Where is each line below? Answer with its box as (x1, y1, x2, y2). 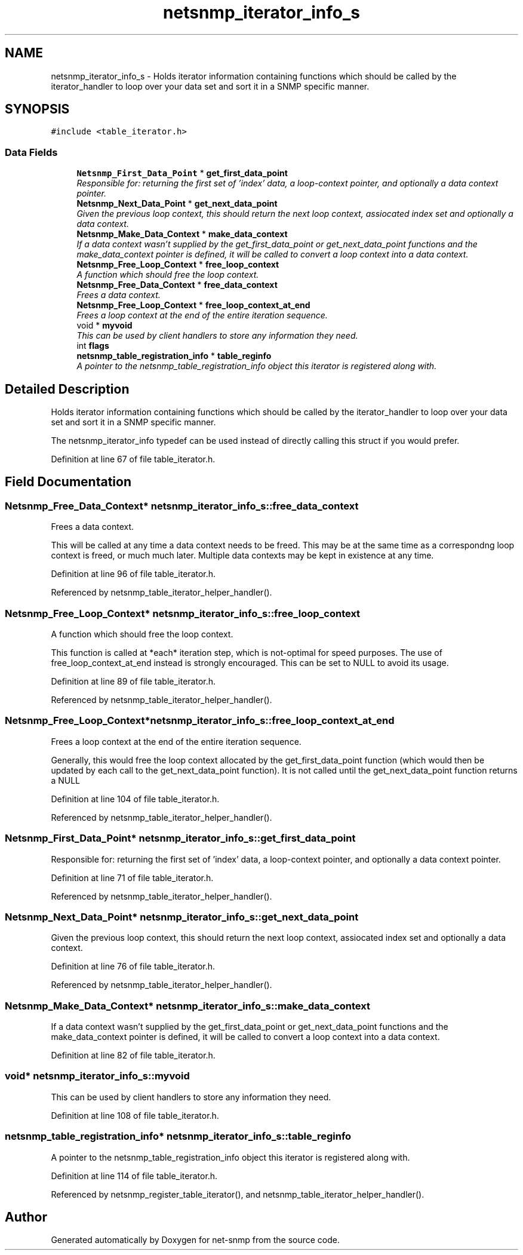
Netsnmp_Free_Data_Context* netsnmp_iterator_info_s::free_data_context (5, 499, 359, 512)
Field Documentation (5, 474, 131, 490)
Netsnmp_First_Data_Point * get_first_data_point (76, 168, 288, 179)
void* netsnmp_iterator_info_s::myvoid (5, 1070, 190, 1082)
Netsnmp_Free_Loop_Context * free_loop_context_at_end (76, 300, 310, 311)
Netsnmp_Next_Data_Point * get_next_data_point (76, 198, 278, 209)
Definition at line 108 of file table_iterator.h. (51, 1110, 219, 1121)
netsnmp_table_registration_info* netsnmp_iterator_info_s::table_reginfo (5, 1130, 352, 1143)
